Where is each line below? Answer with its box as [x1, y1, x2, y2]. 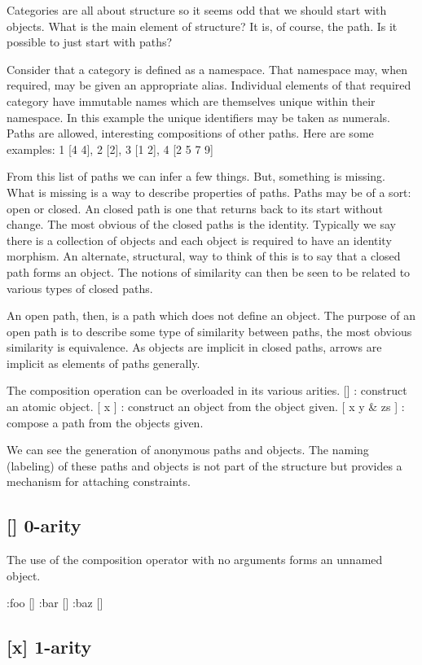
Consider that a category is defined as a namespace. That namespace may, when [7, 60, 407, 77]
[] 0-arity [7, 513, 81, 538]
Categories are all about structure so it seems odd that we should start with [7, 2, 387, 18]
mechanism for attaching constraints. [7, 473, 191, 490]
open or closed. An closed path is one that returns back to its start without [7, 199, 383, 217]
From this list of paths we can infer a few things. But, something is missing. [7, 168, 386, 185]
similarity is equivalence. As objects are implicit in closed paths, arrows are [7, 339, 382, 356]
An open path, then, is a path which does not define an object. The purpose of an [7, 307, 415, 324]
